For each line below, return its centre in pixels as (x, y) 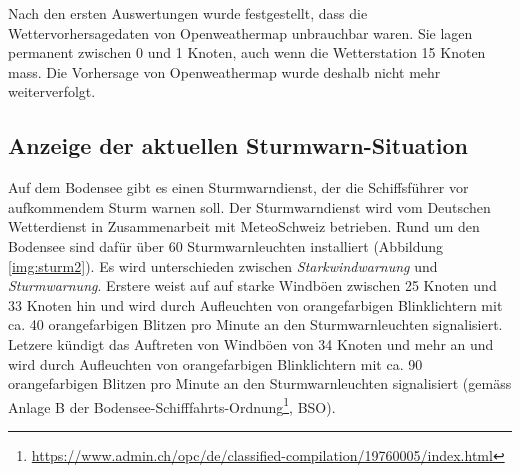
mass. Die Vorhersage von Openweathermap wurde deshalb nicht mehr (224, 71)
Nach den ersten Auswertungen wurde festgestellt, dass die (188, 13)
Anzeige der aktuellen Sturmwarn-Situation (238, 145)
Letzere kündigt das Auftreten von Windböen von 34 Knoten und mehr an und (251, 343)
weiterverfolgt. (52, 91)
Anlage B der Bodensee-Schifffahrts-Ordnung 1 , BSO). (172, 405)
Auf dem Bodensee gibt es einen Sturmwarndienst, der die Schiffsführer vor (238, 187)
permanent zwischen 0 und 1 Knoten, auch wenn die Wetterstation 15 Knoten (247, 52)
